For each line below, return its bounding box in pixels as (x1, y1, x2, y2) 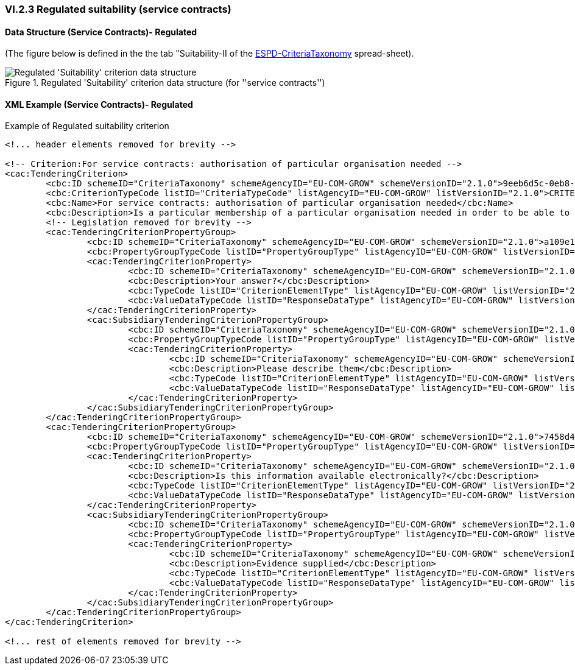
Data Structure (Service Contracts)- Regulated (5, 26, 197, 37)
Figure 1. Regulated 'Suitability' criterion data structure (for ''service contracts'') (5, 77, 325, 88)
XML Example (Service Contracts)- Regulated (5, 99, 193, 110)
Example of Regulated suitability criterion (5, 121, 169, 132)
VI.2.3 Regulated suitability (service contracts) (5, 3, 231, 15)
